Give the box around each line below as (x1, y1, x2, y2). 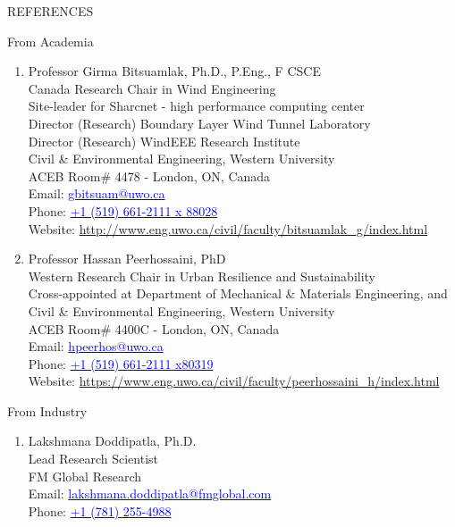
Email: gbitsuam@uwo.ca (28, 184, 165, 203)
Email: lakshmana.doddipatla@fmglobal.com (28, 484, 272, 503)
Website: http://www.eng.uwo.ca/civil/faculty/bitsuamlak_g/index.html (28, 219, 428, 238)
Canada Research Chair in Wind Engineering (28, 79, 276, 97)
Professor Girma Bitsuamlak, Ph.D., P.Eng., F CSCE (28, 62, 321, 80)
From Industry (7, 401, 88, 420)
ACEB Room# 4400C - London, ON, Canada (28, 319, 280, 338)
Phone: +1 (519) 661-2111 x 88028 (28, 201, 218, 220)
